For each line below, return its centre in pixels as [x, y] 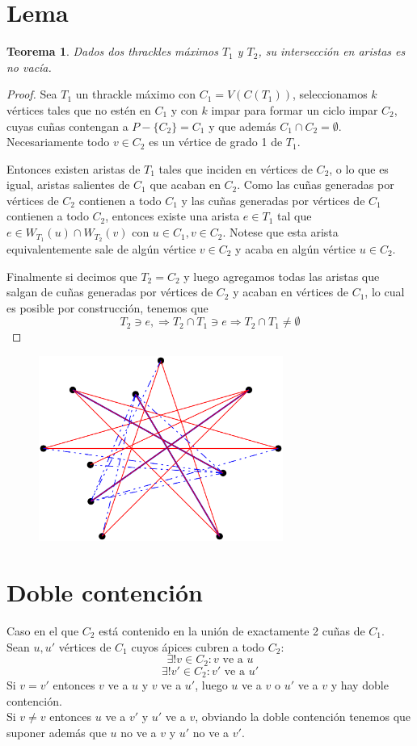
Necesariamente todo [58, 142]
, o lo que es [359, 168]
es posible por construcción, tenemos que [107, 307]
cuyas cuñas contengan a [67, 126]
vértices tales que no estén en [79, 109]
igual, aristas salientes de [68, 184]
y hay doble [360, 685]
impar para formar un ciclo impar [295, 109]
